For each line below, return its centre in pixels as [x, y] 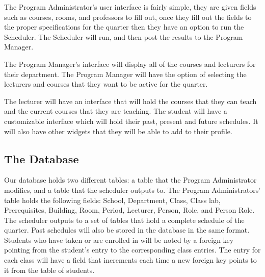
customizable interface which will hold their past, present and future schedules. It [131, 121]
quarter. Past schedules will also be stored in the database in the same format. [127, 230]
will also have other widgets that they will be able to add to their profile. [118, 131]
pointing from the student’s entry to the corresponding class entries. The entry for [132, 250]
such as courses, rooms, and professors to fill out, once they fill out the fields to [128, 17]
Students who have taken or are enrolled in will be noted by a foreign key [119, 240]
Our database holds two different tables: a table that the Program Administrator [130, 180]
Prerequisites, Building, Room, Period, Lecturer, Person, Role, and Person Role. [129, 210]
